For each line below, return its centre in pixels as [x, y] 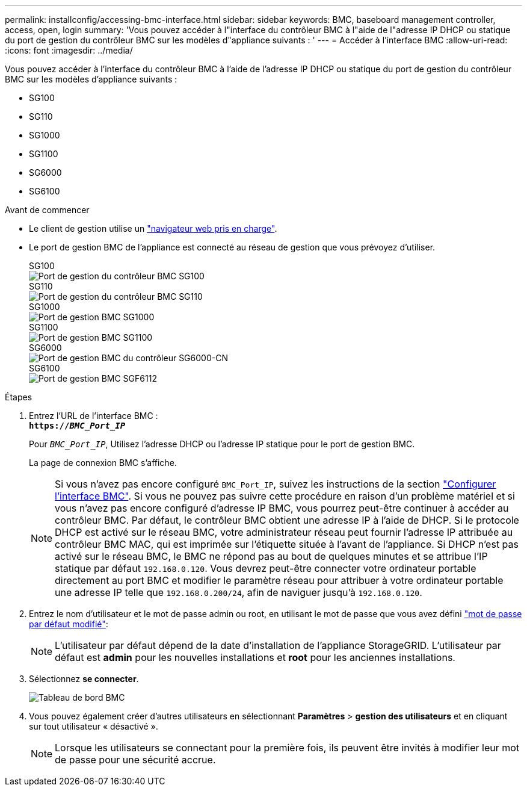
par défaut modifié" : [69, 624]
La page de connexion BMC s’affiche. [103, 463]
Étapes [19, 397]
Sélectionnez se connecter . [84, 679]
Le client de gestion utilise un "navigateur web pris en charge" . [153, 228]
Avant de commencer [47, 210]
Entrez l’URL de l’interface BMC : [94, 416]
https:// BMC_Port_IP [77, 426]
